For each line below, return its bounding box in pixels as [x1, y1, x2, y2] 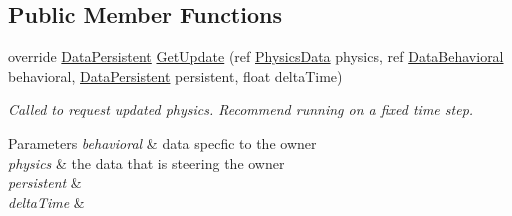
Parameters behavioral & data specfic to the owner [8, 132, 317, 153]
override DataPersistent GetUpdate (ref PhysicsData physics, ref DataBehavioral [8, 46, 504, 67]
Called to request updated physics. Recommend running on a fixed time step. [8, 99, 474, 120]
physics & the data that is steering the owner [8, 152, 285, 173]
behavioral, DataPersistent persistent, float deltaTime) [8, 65, 343, 86]
